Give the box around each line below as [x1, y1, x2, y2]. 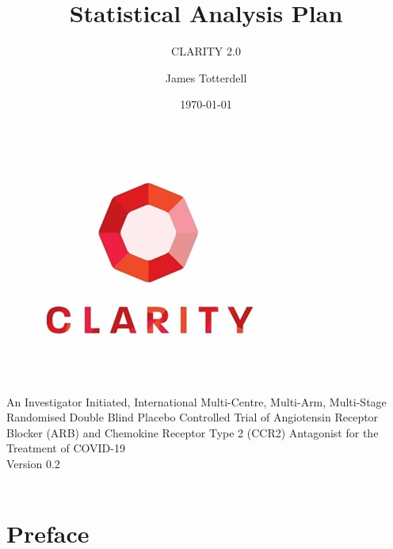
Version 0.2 [6, 456, 60, 472]
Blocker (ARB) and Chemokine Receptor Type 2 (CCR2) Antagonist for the [6, 424, 379, 440]
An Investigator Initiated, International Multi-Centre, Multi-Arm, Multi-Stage [6, 393, 387, 410]
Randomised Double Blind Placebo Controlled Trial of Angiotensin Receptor [6, 409, 379, 425]
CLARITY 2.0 [171, 43, 241, 59]
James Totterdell [165, 69, 247, 86]
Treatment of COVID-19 [6, 440, 125, 456]
